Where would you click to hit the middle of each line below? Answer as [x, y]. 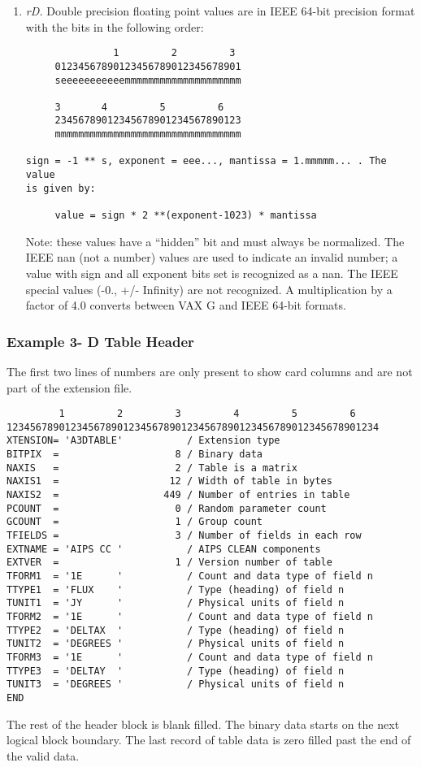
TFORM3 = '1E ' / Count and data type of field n [190, 657]
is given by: [61, 188]
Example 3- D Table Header [100, 341]
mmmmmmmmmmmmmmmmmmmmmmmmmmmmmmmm [148, 134]
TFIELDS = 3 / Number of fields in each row [184, 535]
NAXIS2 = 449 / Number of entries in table [178, 495]
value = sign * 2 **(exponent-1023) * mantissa [186, 216]
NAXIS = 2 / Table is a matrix [152, 468]
